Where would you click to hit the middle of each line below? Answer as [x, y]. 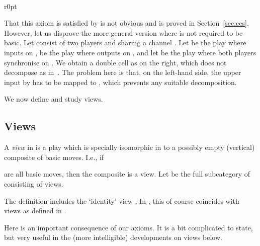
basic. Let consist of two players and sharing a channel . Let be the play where [125, 43]
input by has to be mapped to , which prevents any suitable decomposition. [120, 82]
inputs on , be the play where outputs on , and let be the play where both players [130, 52]
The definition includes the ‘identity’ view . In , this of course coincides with [122, 200]
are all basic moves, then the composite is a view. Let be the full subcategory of [127, 174]
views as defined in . [35, 211]
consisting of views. [34, 183]
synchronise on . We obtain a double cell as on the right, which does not [115, 62]
